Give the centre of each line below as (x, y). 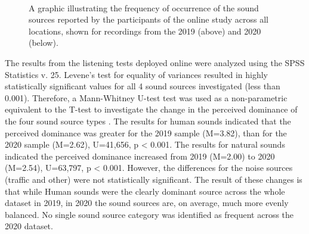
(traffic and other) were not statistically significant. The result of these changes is (154, 179)
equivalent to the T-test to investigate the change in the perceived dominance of (151, 109)
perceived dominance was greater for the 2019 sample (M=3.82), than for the (146, 132)
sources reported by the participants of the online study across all (149, 19)
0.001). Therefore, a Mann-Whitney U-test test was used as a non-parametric (146, 97)
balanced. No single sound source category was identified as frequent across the (149, 214)
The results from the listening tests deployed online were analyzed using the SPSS (155, 62)
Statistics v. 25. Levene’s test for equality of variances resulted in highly (136, 74)
